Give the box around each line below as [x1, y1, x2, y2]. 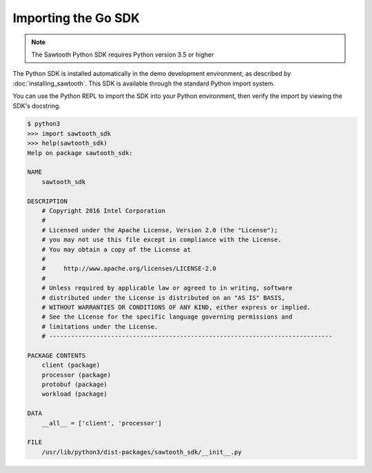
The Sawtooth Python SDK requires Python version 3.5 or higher [31, 50, 214, 59]
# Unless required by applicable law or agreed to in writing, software [41, 284, 293, 292]
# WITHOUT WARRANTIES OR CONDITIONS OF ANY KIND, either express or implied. [41, 303, 311, 311]
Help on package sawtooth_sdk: [27, 149, 134, 157]
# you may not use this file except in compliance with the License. [41, 236, 282, 244]
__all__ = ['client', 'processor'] [41, 419, 162, 427]
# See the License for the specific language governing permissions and [41, 313, 293, 321]
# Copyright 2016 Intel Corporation [41, 207, 165, 214]
